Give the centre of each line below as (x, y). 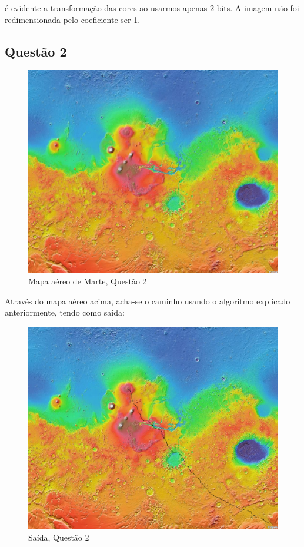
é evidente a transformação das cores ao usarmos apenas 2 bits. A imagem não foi (152, 8)
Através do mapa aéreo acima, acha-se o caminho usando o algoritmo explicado (148, 301)
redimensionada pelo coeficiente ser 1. (73, 19)
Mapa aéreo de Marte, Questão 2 (88, 281)
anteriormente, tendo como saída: (65, 312)
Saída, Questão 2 (59, 537)
